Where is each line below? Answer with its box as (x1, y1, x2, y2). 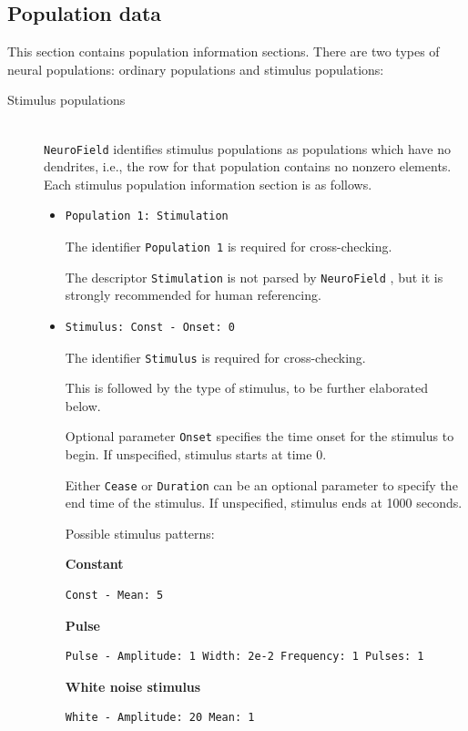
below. (65, 396, 101, 415)
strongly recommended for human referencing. (65, 285, 321, 304)
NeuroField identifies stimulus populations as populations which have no (44, 139, 451, 158)
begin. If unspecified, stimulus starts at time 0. (65, 445, 327, 464)
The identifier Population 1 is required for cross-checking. (65, 237, 392, 256)
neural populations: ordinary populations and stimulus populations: (7, 59, 384, 78)
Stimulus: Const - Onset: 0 (65, 320, 235, 334)
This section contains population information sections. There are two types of (7, 42, 440, 61)
